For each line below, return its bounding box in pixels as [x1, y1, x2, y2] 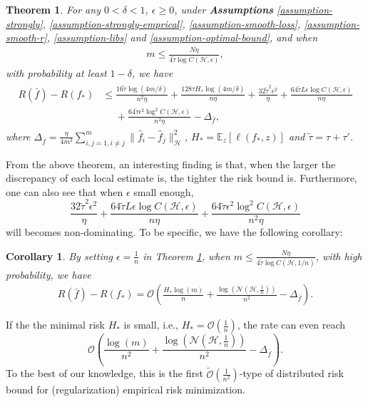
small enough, [133, 184, 194, 199]
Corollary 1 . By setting [6, 248, 113, 263]
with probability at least [6, 66, 107, 81]
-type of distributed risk [239, 366, 344, 381]
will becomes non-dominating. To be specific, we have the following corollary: [6, 225, 343, 239]
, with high [315, 248, 362, 263]
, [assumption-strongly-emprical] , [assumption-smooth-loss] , [42, 16, 301, 31]
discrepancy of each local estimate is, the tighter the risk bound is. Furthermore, [6, 170, 357, 185]
